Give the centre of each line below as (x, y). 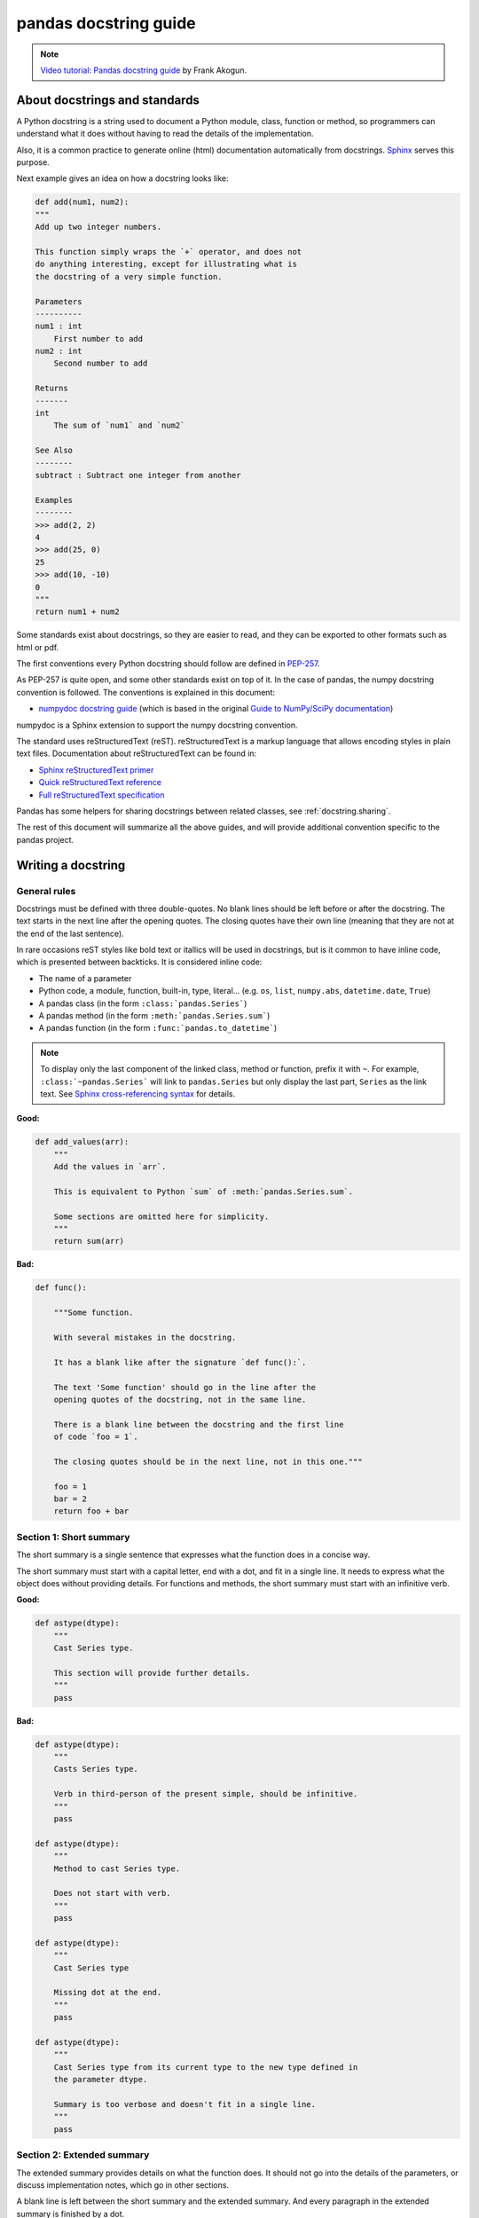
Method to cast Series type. (117, 1868)
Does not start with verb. (113, 1893)
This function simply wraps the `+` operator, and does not (169, 252)
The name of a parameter (85, 978)
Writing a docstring (71, 865)
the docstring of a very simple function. (129, 276)
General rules (46, 891)
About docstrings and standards (108, 100)
